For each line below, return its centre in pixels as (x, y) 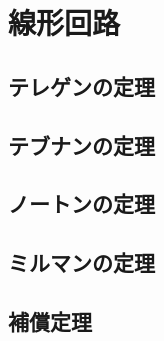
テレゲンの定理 (81, 85)
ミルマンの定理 (81, 262)
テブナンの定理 (81, 144)
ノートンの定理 (81, 203)
